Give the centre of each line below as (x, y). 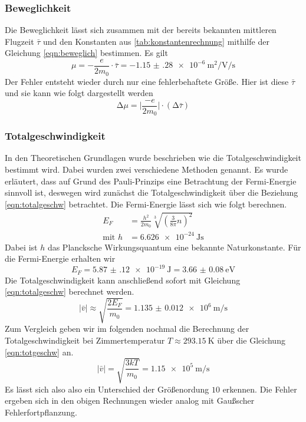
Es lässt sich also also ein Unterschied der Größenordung (107, 389)
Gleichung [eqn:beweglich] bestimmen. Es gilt (86, 53)
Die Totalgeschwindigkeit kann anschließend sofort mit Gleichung (123, 280)
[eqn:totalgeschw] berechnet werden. (70, 291)
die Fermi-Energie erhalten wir (60, 258)
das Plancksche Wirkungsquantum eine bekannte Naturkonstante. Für (174, 247)
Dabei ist (21, 247)
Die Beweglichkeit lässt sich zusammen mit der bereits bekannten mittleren (141, 30)
